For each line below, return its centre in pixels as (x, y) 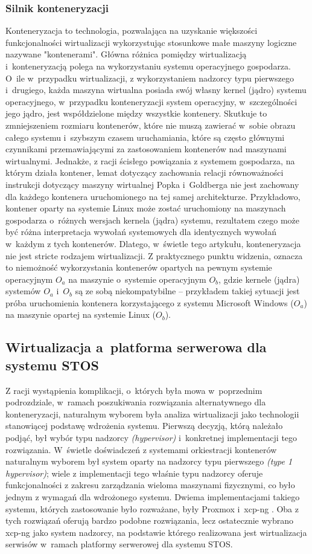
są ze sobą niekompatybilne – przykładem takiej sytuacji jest (187, 291)
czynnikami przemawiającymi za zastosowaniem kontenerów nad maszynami (146, 149)
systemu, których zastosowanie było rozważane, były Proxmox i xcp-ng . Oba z (152, 508)
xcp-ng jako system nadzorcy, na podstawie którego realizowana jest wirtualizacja (156, 532)
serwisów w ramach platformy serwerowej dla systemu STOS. (119, 544)
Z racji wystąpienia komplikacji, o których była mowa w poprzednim (134, 390)
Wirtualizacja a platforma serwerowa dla (136, 347)
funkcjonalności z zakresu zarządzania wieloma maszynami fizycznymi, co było (150, 485)
